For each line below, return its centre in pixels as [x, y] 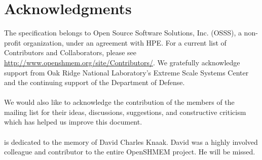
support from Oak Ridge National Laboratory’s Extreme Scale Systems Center [126, 72]
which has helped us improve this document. [73, 122]
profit [13, 42]
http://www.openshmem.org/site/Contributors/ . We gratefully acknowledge [122, 62]
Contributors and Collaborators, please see [70, 52]
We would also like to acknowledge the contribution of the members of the [119, 102]
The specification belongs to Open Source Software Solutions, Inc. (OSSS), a [123, 33]
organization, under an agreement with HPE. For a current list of [125, 42]
